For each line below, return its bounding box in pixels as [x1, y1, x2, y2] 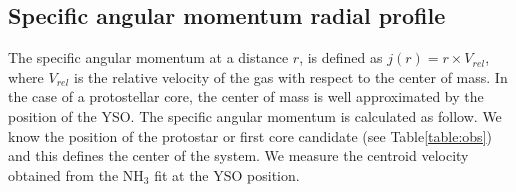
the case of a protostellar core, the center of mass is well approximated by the [8, 86, 484, 107]
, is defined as [299, 47, 383, 68]
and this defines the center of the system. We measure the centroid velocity [8, 145, 469, 166]
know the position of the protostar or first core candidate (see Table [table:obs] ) [8, 125, 492, 146]
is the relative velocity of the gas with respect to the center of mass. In [74, 66, 508, 87]
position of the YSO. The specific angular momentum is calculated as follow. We [8, 105, 502, 126]
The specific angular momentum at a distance [8, 47, 289, 68]
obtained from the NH [8, 164, 144, 185]
